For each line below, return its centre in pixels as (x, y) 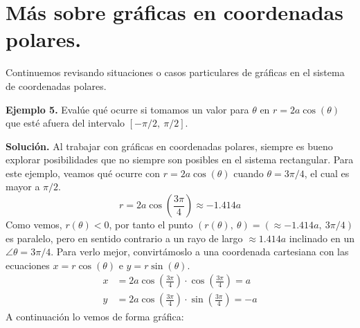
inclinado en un (322, 238)
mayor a (23, 186)
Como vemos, (34, 225)
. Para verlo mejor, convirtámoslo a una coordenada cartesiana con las (200, 252)
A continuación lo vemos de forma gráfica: (95, 316)
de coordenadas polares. (56, 85)
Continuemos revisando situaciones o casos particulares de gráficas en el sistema (175, 72)
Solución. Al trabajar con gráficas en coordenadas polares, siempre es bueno (169, 146)
